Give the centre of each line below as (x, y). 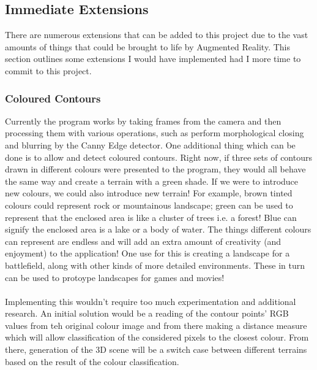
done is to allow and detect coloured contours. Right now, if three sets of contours (158, 157)
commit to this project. (48, 70)
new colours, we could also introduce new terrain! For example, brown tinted (149, 193)
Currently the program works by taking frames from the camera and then (143, 121)
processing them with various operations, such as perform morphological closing (155, 133)
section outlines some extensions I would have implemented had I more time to (153, 59)
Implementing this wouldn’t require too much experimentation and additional (151, 301)
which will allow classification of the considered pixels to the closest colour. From (157, 337)
